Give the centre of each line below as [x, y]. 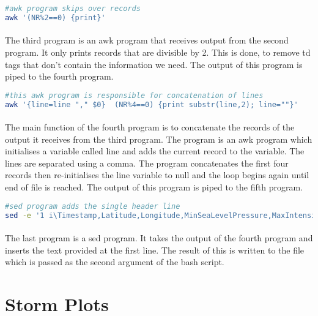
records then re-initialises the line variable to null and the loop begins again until [157, 175]
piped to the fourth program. [59, 76]
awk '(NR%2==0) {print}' [55, 17]
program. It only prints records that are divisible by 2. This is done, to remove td [158, 52]
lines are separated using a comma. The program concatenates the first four [147, 163]
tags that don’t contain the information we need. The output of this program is [154, 64]
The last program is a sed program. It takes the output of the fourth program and [159, 237]
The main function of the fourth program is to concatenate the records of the [150, 127]
